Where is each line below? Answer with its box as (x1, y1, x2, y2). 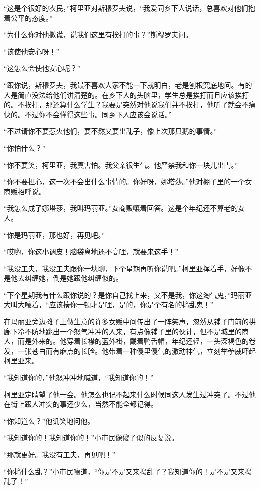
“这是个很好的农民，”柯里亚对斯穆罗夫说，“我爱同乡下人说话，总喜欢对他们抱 (4, 3, 255, 13)
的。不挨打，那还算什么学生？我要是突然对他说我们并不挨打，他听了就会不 (4, 99, 249, 110)
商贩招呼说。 (4, 186, 46, 196)
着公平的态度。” (4, 12, 53, 23)
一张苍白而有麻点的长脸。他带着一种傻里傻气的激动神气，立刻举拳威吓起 (17, 345, 256, 356)
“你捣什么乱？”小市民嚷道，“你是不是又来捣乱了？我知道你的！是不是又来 (4, 466, 245, 476)
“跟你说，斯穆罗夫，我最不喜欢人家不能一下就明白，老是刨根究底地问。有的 (4, 79, 252, 90)
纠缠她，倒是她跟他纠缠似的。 (24, 273, 123, 283)
